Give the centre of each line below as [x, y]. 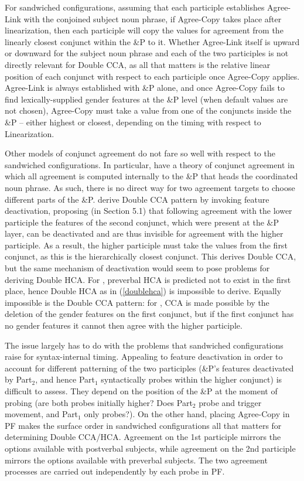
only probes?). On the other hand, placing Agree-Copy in [187, 414]
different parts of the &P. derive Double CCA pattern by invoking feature [137, 199]
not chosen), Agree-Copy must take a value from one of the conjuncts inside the [148, 110]
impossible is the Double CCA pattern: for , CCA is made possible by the [137, 302]
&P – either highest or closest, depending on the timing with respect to [133, 122]
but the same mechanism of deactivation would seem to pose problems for [137, 268]
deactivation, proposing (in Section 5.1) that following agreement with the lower [148, 211]
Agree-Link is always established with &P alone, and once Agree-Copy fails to [145, 88]
